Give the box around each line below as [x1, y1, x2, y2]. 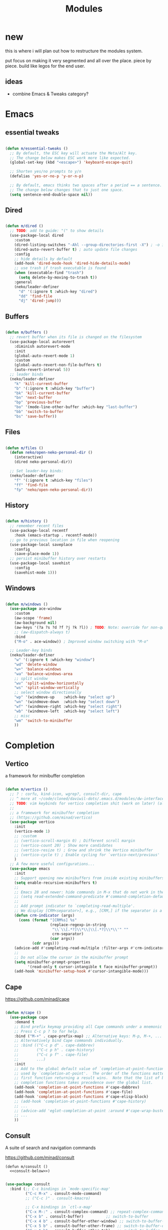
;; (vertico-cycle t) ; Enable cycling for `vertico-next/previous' [14, 852, 160, 857]
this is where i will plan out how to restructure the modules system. [5, 48, 143, 54]
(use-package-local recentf [9, 528, 68, 533]
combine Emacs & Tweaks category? [12, 91, 89, 97]
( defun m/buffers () [5, 330, 48, 335]
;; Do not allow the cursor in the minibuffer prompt [14, 954, 128, 960]
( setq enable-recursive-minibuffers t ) [14, 880, 97, 885]
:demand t [14, 1019, 35, 1024]
